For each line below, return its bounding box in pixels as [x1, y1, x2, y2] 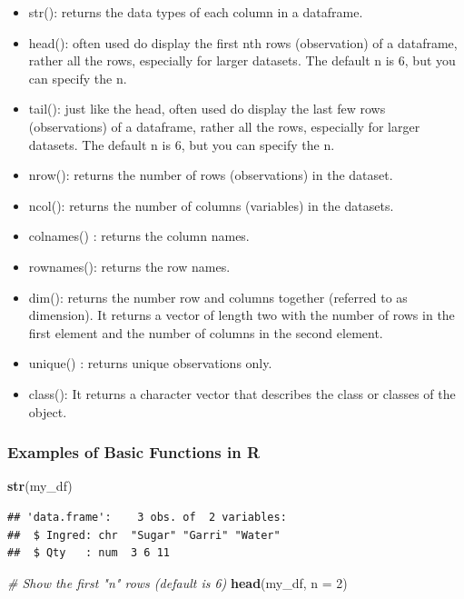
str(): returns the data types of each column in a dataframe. [28, 3, 363, 21]
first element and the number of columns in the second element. [28, 323, 383, 342]
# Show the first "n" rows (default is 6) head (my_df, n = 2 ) [7, 573, 348, 592]
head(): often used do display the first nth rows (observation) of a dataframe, [28, 33, 458, 52]
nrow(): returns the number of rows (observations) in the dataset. [28, 165, 393, 185]
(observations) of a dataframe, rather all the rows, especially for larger [28, 116, 420, 135]
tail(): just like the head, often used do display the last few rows [28, 99, 386, 118]
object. [28, 402, 67, 421]
